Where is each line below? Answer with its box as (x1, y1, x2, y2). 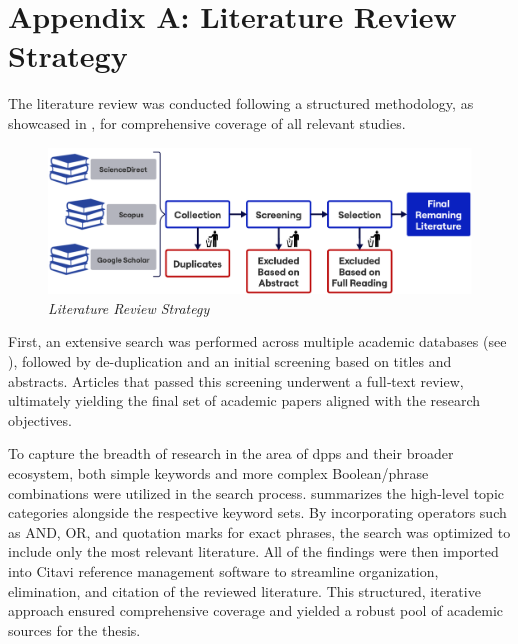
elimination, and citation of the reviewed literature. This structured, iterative (8, 580, 481, 601)
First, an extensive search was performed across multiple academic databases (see (8, 331, 507, 352)
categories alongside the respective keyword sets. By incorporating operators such (8, 502, 507, 523)
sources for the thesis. (8, 619, 141, 640)
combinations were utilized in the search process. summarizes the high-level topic (8, 482, 505, 503)
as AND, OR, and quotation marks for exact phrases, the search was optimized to (8, 521, 511, 542)
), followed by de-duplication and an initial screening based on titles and (8, 351, 452, 371)
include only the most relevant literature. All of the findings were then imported (8, 541, 499, 562)
